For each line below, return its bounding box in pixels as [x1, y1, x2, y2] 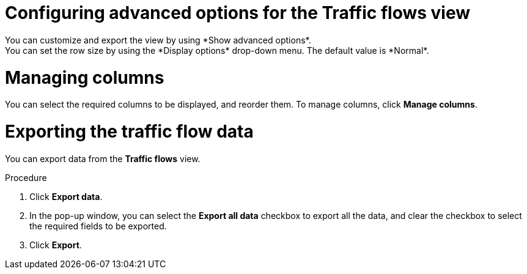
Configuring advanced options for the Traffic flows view [5, 2, 471, 23]
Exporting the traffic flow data [5, 121, 254, 142]
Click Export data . [29, 191, 103, 202]
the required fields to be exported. [29, 220, 167, 231]
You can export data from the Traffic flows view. [5, 153, 201, 164]
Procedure [5, 172, 47, 183]
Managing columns [5, 67, 164, 88]
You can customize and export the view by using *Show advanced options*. [5, 34, 311, 45]
